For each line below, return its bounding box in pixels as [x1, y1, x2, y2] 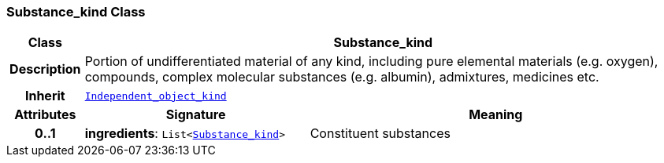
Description [9, 61, 81, 78]
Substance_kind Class [6, 4, 146, 20]
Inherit [24, 88, 65, 104]
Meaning [469, 107, 523, 123]
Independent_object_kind [84, 89, 227, 102]
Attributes [14, 107, 76, 123]
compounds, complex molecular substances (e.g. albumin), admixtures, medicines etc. [84, 69, 599, 85]
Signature [165, 107, 226, 123]
